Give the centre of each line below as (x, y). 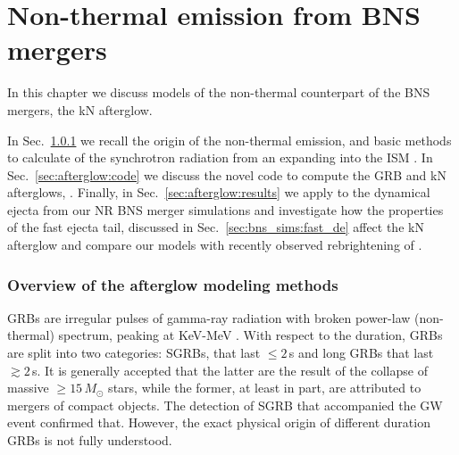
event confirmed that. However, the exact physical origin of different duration (219, 422)
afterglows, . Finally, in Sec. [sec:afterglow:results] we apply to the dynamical (219, 192)
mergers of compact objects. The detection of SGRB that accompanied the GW (225, 405)
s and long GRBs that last (361, 353)
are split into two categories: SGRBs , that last (134, 353)
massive (28, 388)
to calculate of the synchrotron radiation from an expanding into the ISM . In (220, 157)
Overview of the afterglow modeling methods (173, 284)
